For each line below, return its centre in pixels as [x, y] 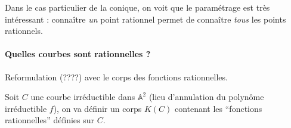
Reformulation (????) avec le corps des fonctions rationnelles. [116, 77]
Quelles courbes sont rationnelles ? [78, 54]
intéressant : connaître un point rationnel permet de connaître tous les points [145, 19]
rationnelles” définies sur [50, 120]
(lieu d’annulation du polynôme [206, 97]
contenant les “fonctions [218, 108]
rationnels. [24, 31]
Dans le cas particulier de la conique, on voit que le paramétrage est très [137, 7]
